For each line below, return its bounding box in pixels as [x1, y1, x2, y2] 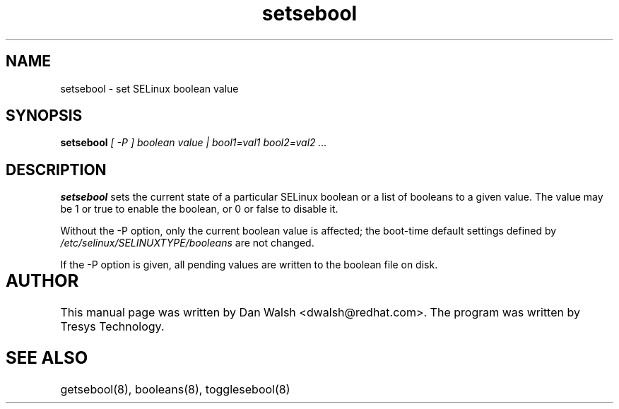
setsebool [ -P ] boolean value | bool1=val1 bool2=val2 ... [60, 136, 327, 149]
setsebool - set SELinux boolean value [60, 82, 239, 95]
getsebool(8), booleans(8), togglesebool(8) [60, 382, 290, 396]
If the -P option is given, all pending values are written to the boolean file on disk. [60, 259, 438, 271]
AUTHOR [6, 271, 79, 292]
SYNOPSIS [6, 107, 83, 125]
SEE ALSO [6, 348, 88, 369]
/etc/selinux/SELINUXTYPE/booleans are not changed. [60, 237, 314, 249]
